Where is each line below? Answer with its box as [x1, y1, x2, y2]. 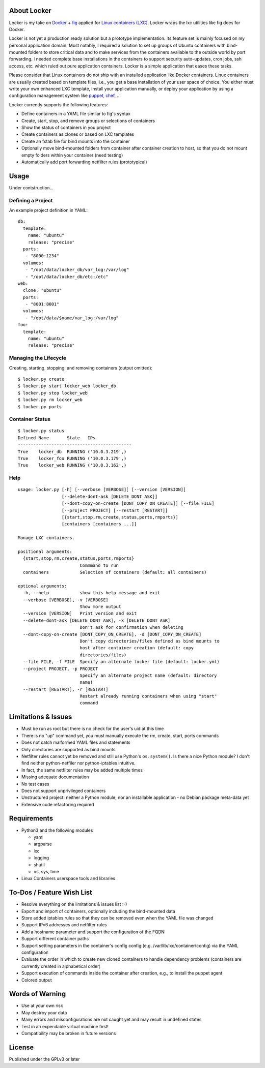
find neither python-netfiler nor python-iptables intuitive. [21, 760, 136, 766]
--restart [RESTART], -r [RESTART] [23, 686, 109, 692]
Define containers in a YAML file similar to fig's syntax [21, 111, 131, 117]
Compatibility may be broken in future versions [21, 1030, 116, 1036]
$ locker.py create [18, 376, 65, 382]
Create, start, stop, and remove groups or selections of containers [21, 118, 155, 123]
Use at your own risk [21, 1003, 63, 1008]
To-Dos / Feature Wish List [9, 888, 93, 897]
